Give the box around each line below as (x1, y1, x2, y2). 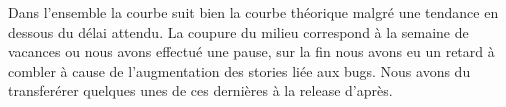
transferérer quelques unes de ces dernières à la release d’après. (8, 80, 393, 101)
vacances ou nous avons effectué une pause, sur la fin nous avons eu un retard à (8, 41, 495, 62)
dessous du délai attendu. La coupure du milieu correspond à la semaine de (8, 21, 469, 42)
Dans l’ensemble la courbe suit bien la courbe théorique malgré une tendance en (8, 2, 499, 22)
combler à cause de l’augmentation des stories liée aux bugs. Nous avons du (8, 60, 471, 81)
